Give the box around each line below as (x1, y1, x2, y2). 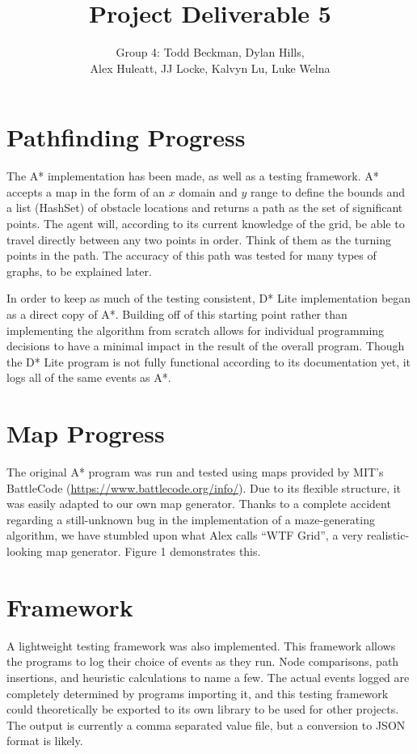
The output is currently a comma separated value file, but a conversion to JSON (6, 716, 406, 733)
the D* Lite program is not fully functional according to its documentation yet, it (6, 353, 411, 370)
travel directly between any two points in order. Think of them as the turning (6, 231, 391, 248)
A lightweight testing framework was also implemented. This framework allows (6, 637, 396, 654)
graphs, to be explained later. (6, 262, 152, 279)
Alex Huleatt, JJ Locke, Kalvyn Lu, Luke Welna (90, 59, 331, 76)
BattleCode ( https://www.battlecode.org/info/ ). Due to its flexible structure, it (6, 479, 402, 496)
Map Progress (6, 417, 165, 450)
